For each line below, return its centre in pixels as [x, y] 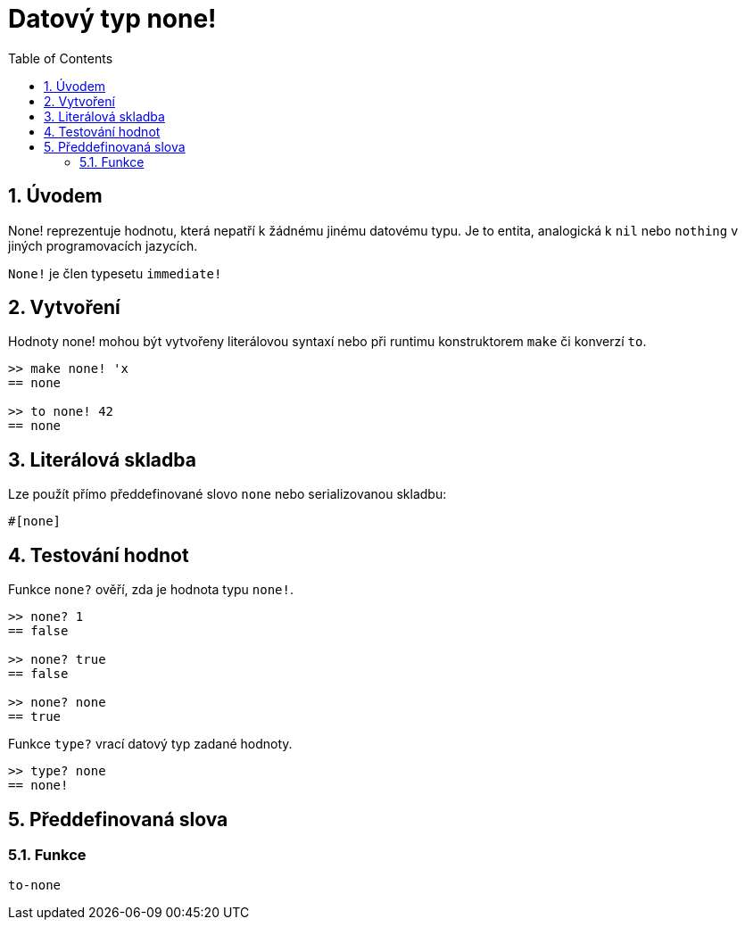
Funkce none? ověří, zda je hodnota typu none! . [151, 590]
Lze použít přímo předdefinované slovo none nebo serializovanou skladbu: [228, 494]
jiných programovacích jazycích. [103, 245]
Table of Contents [61, 58]
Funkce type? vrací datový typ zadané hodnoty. [150, 744]
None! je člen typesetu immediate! [115, 273]
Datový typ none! [112, 19]
